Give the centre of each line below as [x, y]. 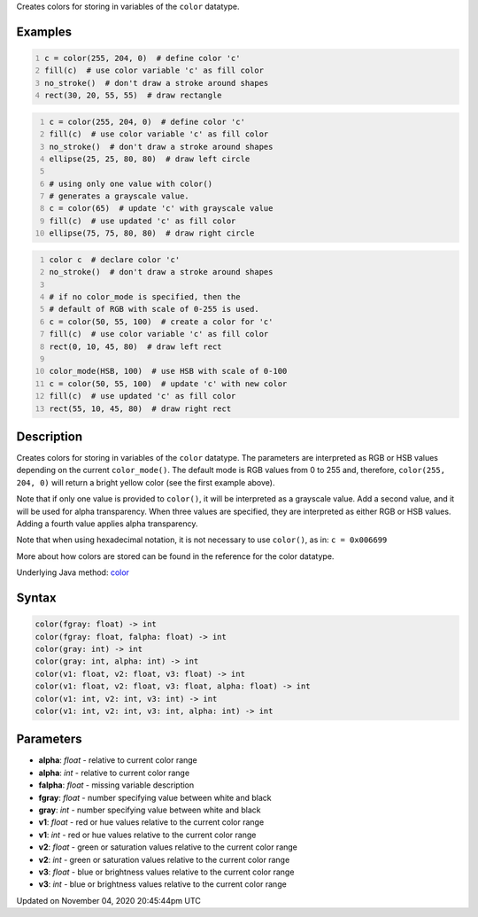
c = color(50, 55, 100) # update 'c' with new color [168, 384]
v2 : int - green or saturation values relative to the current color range [164, 859]
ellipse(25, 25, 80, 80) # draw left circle [150, 159]
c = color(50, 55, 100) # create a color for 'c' [161, 322]
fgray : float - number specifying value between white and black [155, 797]
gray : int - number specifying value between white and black [150, 810]
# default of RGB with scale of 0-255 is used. [154, 309]
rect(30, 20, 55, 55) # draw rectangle [133, 96]
